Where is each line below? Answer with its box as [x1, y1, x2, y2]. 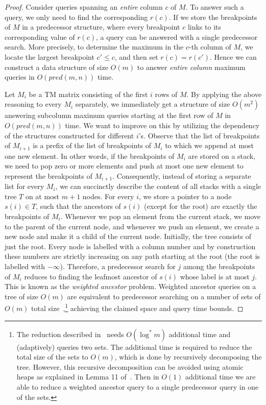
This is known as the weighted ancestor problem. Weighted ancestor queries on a [5, 281, 256, 292]
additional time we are [185, 371, 256, 382]
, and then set [114, 51, 158, 62]
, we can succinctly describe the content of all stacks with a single [55, 181, 261, 192]
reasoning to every [5, 99, 62, 109]
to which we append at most [165, 140, 254, 151]
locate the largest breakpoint [5, 51, 94, 62]
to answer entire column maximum [137, 61, 246, 72]
